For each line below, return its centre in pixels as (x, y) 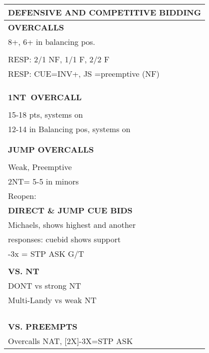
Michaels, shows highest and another (72, 225)
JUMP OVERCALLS (51, 149)
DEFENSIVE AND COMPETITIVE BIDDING (105, 12)
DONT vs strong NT (45, 285)
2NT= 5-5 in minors (43, 181)
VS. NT (24, 271)
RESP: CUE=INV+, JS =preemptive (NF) (84, 74)
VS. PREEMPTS (43, 326)
